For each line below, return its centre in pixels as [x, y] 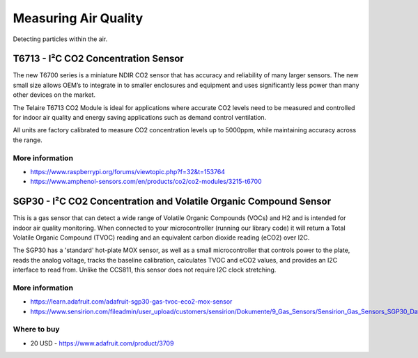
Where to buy [36, 329]
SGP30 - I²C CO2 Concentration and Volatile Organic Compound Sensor [172, 202]
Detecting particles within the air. [60, 39]
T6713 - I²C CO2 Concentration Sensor [98, 59]
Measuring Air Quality [78, 18]
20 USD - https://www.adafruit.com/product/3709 [102, 343]
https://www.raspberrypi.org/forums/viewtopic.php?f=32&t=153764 [128, 171]
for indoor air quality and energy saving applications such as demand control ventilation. [140, 118]
